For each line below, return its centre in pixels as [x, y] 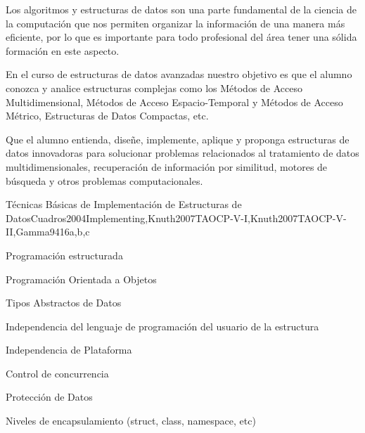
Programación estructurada [64, 255]
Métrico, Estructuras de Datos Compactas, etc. [107, 116]
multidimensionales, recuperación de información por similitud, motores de [167, 166]
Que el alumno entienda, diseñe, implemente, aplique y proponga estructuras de [178, 139]
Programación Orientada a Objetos [81, 279]
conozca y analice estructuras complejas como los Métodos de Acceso [154, 88]
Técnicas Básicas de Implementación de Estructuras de [124, 204]
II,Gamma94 [33, 232]
